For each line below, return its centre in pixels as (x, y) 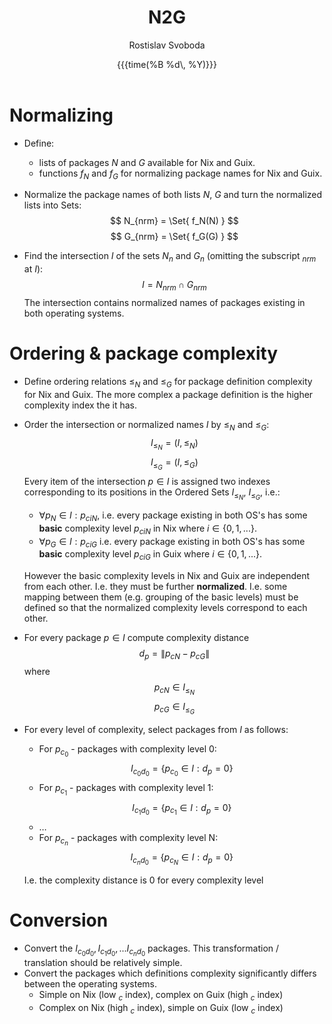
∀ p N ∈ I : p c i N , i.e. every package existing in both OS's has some (173, 516)
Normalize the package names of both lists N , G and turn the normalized (173, 195)
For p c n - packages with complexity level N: (128, 839)
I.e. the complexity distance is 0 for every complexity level (143, 880)
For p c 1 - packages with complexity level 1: (126, 790)
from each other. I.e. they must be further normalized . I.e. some (155, 587)
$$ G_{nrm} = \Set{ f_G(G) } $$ (174, 237)
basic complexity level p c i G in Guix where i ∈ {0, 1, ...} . (150, 555)
